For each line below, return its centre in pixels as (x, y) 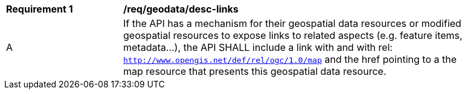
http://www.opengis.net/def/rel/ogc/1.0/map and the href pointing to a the (290, 59)
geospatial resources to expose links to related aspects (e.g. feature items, (293, 35)
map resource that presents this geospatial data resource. (255, 71)
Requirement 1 (40, 9)
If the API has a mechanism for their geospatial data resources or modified (292, 23)
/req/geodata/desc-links (181, 9)
